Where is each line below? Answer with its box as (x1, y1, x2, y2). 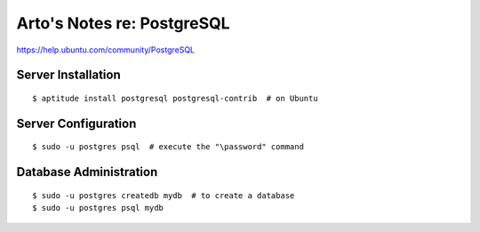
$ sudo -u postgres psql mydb (32, 203, 164, 213)
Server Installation (16, 68, 122, 83)
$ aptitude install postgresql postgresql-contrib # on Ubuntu (32, 93, 319, 103)
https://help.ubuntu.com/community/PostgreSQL (16, 44, 196, 55)
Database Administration (16, 164, 158, 180)
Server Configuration (16, 116, 137, 131)
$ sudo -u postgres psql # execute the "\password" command (32, 142, 304, 152)
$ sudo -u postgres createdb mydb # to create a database (32, 190, 295, 200)
